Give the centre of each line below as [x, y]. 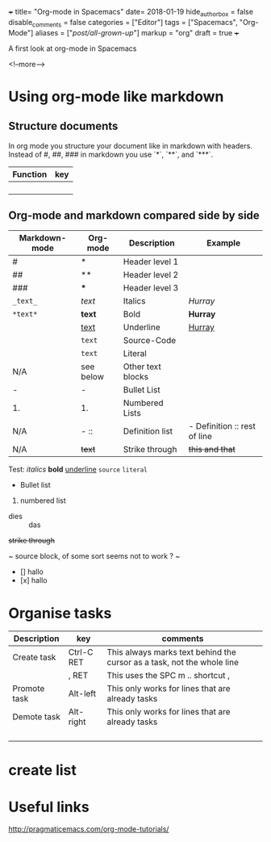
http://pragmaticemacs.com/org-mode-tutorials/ [89, 829]
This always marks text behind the [171, 652]
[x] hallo [33, 580]
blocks [136, 377]
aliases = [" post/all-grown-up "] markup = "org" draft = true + [137, 32]
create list [42, 770]
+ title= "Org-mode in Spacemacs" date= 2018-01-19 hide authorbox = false [131, 13]
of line [200, 437]
